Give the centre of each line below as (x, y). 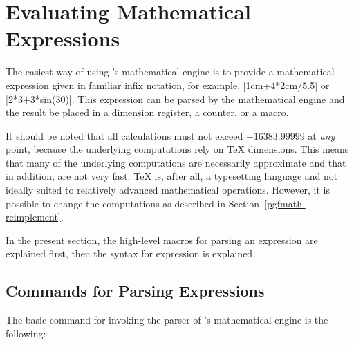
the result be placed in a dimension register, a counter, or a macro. (147, 112)
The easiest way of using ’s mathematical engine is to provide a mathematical (170, 72)
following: (26, 333)
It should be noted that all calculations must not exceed (124, 135)
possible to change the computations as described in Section (133, 203)
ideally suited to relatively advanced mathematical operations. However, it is (168, 190)
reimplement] (33, 217)
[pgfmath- (285, 203)
